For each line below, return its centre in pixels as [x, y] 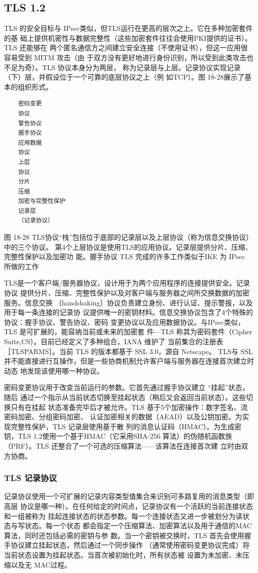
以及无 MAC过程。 [41, 564]
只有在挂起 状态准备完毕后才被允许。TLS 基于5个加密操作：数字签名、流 [129, 407]
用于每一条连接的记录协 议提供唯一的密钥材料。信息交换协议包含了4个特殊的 [129, 312]
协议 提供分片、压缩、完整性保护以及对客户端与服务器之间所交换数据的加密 [127, 293]
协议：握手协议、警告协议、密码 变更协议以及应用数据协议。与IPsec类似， [125, 322]
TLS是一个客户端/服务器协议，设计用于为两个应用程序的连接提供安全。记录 [127, 283]
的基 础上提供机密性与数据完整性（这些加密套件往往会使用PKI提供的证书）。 [128, 38]
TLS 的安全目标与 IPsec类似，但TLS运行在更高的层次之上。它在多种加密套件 [129, 28]
